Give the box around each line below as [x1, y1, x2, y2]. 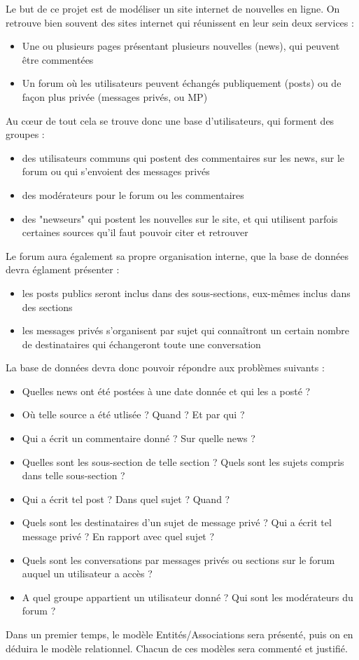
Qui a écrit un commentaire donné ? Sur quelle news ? [22, 431, 255, 446]
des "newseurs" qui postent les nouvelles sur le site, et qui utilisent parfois [22, 211, 338, 226]
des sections [22, 299, 73, 314]
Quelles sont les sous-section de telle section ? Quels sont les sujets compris [22, 454, 344, 469]
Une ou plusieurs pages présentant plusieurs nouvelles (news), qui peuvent [22, 39, 340, 53]
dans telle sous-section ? [22, 468, 125, 483]
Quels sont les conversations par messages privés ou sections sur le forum [22, 552, 335, 567]
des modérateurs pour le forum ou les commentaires [22, 187, 244, 202]
